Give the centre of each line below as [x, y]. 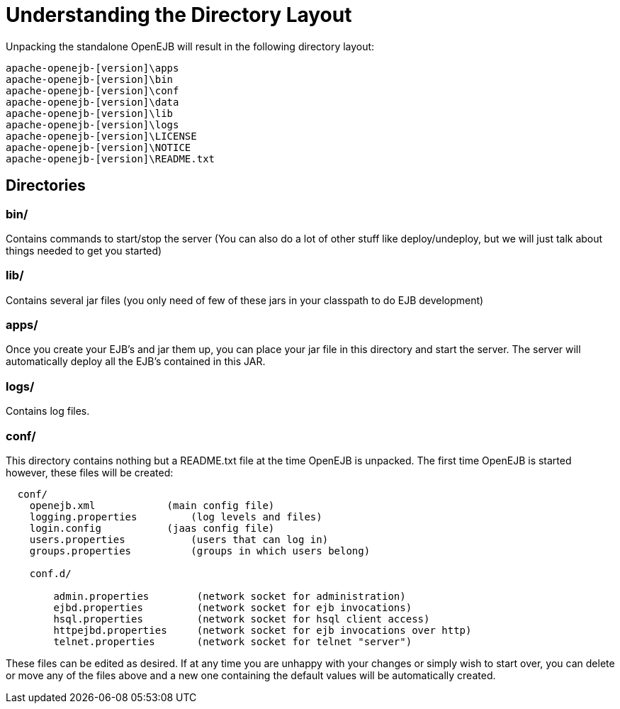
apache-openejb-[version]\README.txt [111, 158]
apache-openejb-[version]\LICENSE [101, 136]
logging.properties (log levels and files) [176, 517]
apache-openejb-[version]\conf [92, 90]
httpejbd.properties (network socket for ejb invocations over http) [263, 630]
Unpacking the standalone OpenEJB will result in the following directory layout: [190, 46]
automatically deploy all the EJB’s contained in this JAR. [136, 362]
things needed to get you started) [84, 250]
